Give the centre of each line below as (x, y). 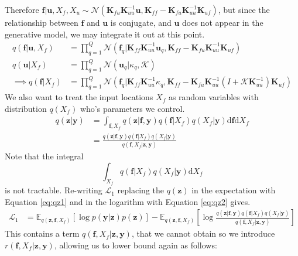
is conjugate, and (141, 22)
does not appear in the (223, 22)
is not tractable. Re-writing (54, 190)
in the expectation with (234, 190)
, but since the (244, 9)
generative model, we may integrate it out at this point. (105, 34)
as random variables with (213, 97)
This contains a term (42, 233)
